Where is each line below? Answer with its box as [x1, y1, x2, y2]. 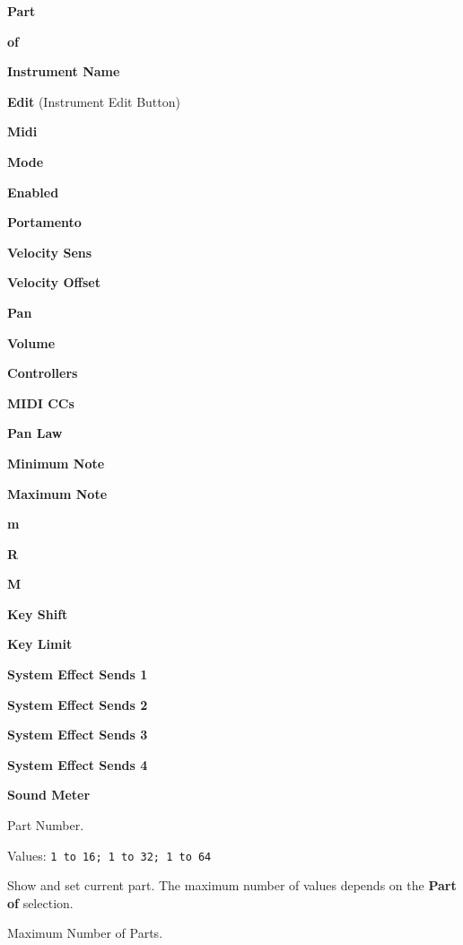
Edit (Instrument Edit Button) [7, 92, 180, 110]
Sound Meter [7, 785, 91, 804]
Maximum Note [7, 484, 108, 503]
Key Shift [7, 604, 68, 623]
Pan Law [7, 424, 63, 442]
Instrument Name [7, 62, 120, 81]
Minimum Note [7, 453, 105, 472]
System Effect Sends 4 [7, 755, 148, 774]
